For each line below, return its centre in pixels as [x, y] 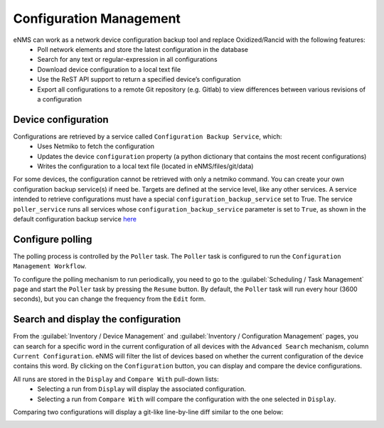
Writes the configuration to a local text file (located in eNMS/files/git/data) [145, 166]
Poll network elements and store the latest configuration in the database [143, 49]
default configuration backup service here [75, 219]
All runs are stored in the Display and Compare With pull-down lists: [116, 379]
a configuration [59, 99]
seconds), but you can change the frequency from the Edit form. [110, 299]
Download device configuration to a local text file [109, 69]
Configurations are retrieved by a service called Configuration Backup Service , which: [148, 136]
